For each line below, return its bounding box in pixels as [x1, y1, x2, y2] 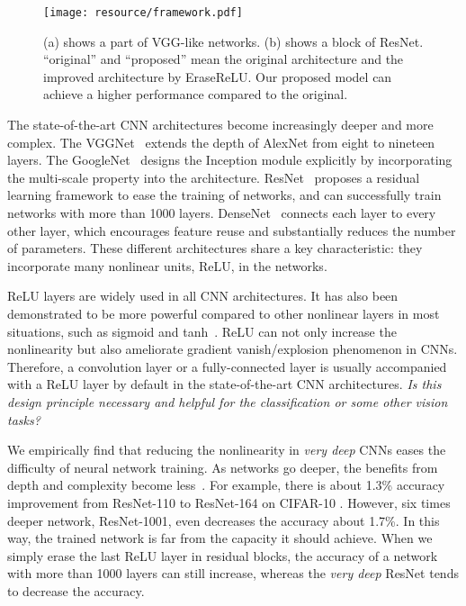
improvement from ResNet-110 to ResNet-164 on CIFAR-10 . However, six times [7, 493, 451, 511]
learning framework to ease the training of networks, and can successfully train [7, 185, 442, 204]
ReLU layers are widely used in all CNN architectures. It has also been [7, 286, 399, 305]
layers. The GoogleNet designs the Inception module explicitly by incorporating [7, 150, 453, 169]
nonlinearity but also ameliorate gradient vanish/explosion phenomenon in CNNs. [7, 339, 458, 358]
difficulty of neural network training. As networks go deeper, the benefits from [7, 457, 438, 476]
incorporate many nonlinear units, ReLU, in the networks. [7, 256, 327, 275]
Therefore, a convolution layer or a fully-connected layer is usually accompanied [7, 357, 447, 375]
